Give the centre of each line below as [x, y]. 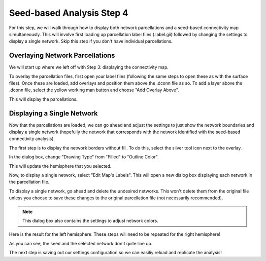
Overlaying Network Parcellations [62, 56]
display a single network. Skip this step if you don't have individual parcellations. [91, 41]
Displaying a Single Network [53, 113]
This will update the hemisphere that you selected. [60, 166]
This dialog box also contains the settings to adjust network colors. [90, 221]
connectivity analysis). [32, 139]
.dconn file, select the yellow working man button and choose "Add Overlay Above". [94, 90]
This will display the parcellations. [43, 99]
